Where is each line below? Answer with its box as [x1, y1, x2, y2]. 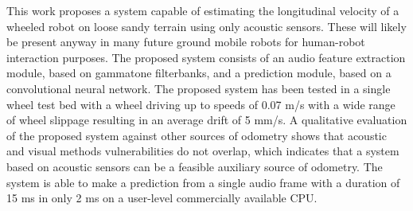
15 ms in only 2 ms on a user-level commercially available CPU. [6, 190, 318, 206]
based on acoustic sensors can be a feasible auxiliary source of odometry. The [6, 158, 383, 174]
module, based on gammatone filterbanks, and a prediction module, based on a [6, 64, 392, 81]
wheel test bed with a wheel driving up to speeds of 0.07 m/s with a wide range [6, 96, 395, 112]
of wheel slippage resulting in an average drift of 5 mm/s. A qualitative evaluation [6, 111, 407, 128]
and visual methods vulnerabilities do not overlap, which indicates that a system [6, 143, 399, 159]
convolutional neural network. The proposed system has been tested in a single [6, 80, 391, 96]
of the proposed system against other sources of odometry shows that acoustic [6, 127, 387, 143]
